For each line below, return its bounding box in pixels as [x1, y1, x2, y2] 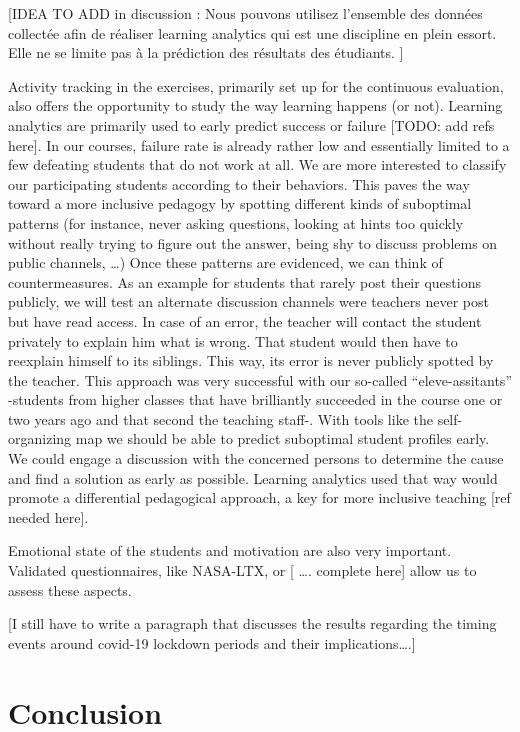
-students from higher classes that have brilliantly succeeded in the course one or [8, 389, 503, 410]
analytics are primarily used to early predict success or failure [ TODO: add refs [8, 114, 495, 135]
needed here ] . [8, 506, 89, 527]
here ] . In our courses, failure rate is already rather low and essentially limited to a [8, 134, 510, 155]
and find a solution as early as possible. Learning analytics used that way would [8, 467, 498, 488]
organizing [8, 428, 72, 449]
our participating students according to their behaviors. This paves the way [8, 173, 470, 194]
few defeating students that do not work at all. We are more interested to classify [8, 154, 507, 175]
